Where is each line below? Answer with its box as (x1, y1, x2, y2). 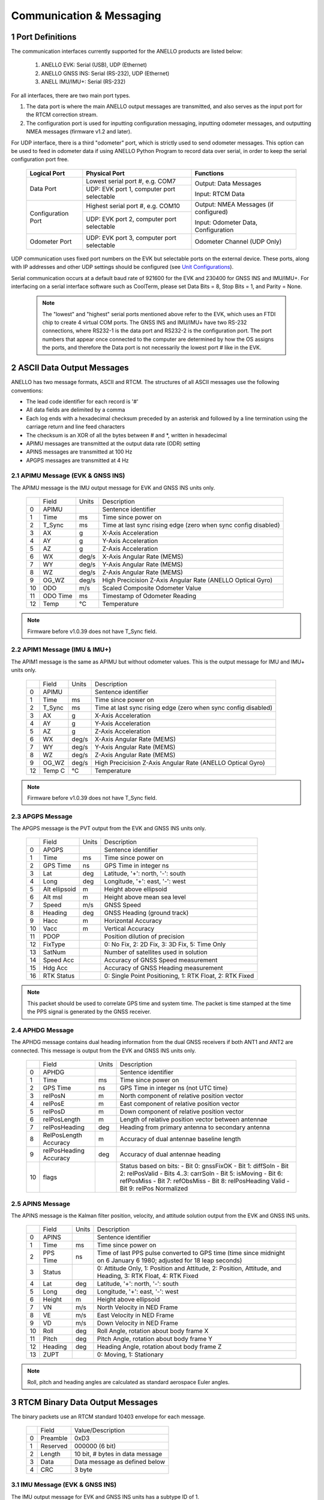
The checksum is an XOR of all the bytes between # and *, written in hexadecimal (26, 431, 227, 439)
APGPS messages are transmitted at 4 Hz (26, 457, 129, 464)
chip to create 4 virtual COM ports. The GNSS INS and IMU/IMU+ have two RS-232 (42, 319, 247, 326)
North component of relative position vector (119, 1092, 244, 1100)
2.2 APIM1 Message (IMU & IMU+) (11, 646, 112, 654)
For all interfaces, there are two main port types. (11, 92, 131, 99)
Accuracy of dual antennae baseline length (119, 1135, 241, 1143)
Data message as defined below (74, 1457, 165, 1466)
